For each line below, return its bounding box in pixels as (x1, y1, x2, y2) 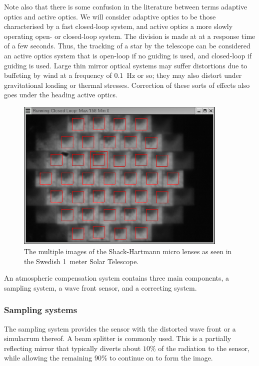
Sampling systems (4, 304, 77, 316)
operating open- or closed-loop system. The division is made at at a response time (4, 30, 255, 41)
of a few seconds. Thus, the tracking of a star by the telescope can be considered (4, 40, 250, 51)
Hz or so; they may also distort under (126, 70, 242, 80)
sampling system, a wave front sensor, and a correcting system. (4, 282, 197, 293)
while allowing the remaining (4, 353, 92, 363)
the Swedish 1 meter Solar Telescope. (24, 256, 139, 266)
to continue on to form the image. (109, 353, 213, 363)
